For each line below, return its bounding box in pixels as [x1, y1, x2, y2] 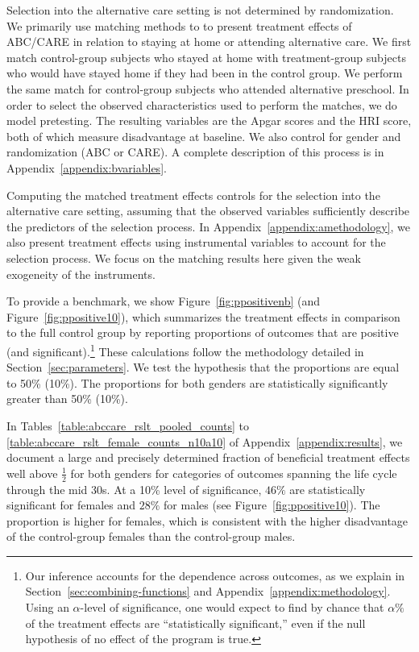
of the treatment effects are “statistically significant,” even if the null [25, 614, 366, 631]
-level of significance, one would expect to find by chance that [80, 599, 384, 616]
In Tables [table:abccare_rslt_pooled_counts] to [6, 417, 249, 434]
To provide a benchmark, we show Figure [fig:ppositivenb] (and [6, 293, 321, 309]
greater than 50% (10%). [6, 390, 128, 407]
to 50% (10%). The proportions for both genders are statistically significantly [6, 374, 388, 391]
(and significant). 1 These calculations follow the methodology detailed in [6, 340, 364, 359]
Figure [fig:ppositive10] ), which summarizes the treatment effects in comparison [6, 308, 400, 325]
